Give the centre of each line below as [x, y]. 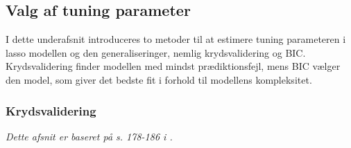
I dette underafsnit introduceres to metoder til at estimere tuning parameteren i [176, 39]
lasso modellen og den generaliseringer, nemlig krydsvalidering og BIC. [156, 52]
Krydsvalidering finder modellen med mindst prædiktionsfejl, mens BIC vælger [173, 66]
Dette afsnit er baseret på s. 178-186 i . [89, 136]
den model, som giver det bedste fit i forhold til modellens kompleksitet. [159, 79]
